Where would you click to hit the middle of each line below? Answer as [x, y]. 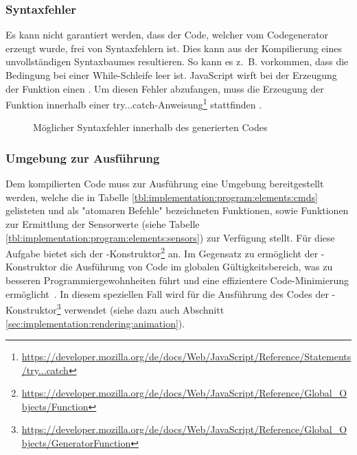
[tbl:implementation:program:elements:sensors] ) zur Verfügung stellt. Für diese [170, 237]
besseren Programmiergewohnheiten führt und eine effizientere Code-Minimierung [177, 280]
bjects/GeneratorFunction [76, 443]
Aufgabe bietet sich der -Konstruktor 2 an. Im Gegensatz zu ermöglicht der [162, 252]
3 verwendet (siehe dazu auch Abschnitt [140, 308]
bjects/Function [55, 406]
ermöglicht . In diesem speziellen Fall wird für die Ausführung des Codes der [167, 293]
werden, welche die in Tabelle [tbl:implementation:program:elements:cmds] [162, 197]
